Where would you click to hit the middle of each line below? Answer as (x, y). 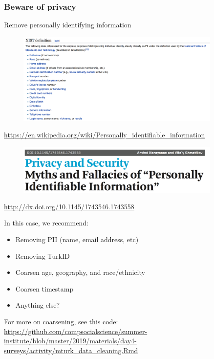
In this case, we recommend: (46, 223)
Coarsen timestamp (44, 288)
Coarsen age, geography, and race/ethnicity (80, 272)
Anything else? (38, 305)
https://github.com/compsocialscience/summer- (76, 331)
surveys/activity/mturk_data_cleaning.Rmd (71, 350)
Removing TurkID (43, 256)
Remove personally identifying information (68, 25)
